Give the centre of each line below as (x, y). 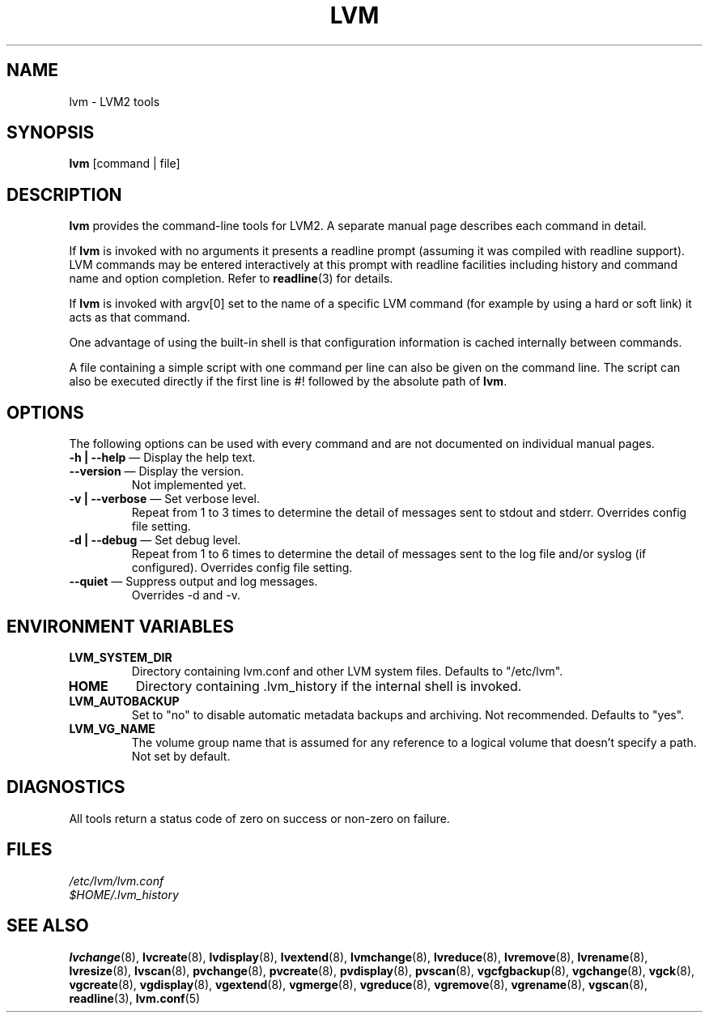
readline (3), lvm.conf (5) (135, 998)
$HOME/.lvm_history (124, 894)
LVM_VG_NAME (112, 728)
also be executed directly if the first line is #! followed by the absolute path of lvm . (288, 382)
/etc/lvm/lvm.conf (117, 880)
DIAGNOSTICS (66, 787)
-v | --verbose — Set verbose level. (164, 499)
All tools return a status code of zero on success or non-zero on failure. (259, 818)
